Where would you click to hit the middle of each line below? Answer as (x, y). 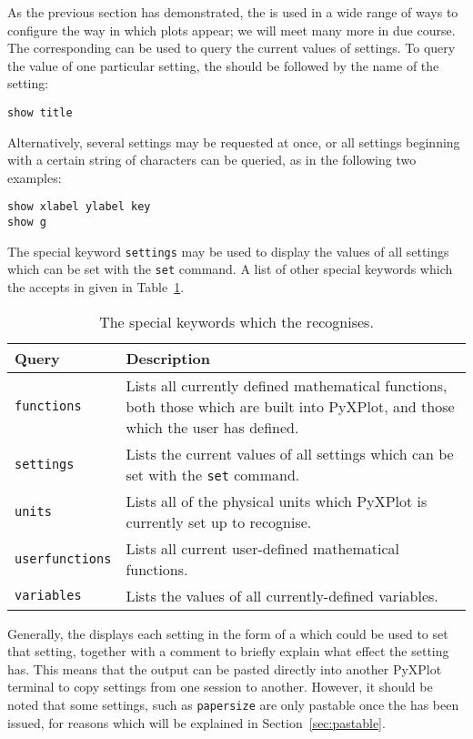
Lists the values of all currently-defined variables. (282, 595)
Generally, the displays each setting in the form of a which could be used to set (228, 633)
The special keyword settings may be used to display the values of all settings (228, 251)
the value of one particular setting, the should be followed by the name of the (223, 65)
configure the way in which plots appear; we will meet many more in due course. (231, 30)
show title (40, 112)
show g (27, 223)
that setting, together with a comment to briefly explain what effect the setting (228, 651)
